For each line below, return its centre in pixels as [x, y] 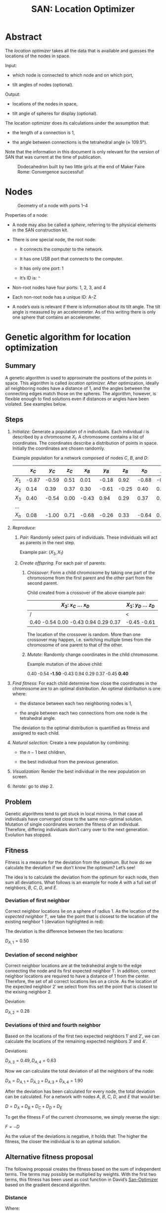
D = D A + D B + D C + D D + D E [34, 1107]
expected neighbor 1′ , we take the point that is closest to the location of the [82, 917]
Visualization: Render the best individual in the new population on [79, 771]
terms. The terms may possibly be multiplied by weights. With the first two [81, 1174]
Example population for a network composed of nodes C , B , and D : [80, 458]
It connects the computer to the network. [61, 249]
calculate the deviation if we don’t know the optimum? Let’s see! [70, 868]
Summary [21, 366]
